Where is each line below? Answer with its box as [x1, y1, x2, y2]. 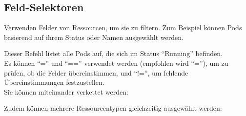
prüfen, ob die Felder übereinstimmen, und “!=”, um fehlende [4, 67, 188, 77]
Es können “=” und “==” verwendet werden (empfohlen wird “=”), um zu [4, 58, 228, 68]
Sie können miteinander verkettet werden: [4, 86, 128, 97]
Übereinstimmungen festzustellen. [4, 77, 104, 87]
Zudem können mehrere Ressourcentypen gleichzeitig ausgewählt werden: [4, 103, 222, 113]
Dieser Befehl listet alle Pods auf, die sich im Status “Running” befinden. [4, 48, 223, 58]
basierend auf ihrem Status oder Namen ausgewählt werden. [4, 32, 184, 42]
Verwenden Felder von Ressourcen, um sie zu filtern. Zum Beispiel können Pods [4, 22, 242, 33]
